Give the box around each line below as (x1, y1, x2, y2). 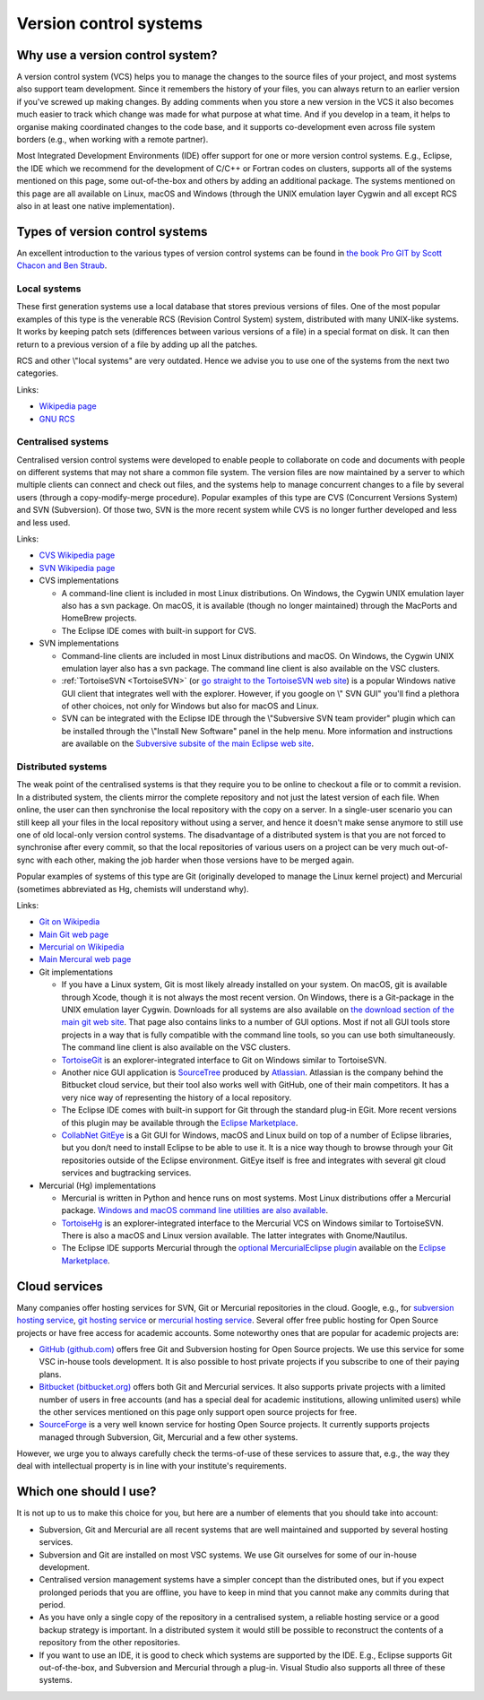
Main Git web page (39, 929, 109, 940)
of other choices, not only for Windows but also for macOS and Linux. (61, 700, 319, 712)
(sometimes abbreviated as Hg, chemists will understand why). (16, 883, 249, 894)
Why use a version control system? (16, 48, 218, 63)
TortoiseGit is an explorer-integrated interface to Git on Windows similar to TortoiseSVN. (61, 1054, 387, 1065)
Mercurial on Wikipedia (39, 941, 125, 952)
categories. (16, 368, 58, 378)
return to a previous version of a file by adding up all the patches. (16, 339, 258, 350)
